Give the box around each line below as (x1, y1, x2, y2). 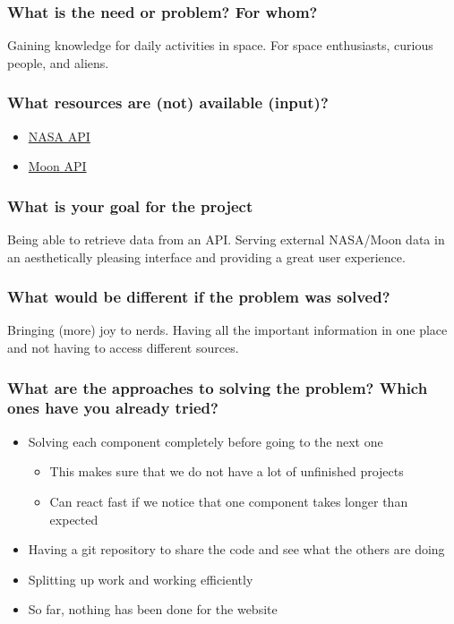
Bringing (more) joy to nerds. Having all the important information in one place (7, 321, 448, 339)
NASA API (28, 126, 90, 145)
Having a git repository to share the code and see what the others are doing (28, 540, 445, 559)
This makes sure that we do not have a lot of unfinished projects (49, 462, 404, 481)
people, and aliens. (7, 53, 109, 72)
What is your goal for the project (7, 194, 253, 217)
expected (49, 509, 99, 528)
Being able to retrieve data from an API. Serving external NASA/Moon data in (7, 230, 445, 249)
